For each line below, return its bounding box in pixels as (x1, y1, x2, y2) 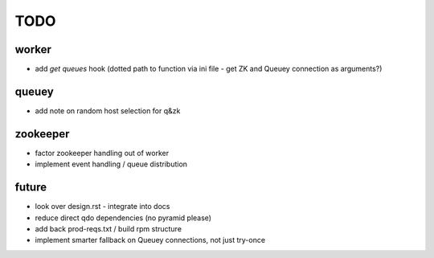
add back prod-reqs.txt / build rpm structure (35, 223, 182, 233)
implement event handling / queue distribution (35, 159, 188, 169)
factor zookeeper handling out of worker (35, 148, 169, 158)
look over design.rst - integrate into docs (35, 202, 170, 211)
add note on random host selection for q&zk (35, 105, 181, 116)
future (14, 181, 47, 195)
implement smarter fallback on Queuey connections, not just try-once (35, 235, 265, 245)
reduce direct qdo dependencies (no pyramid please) (35, 213, 212, 223)
